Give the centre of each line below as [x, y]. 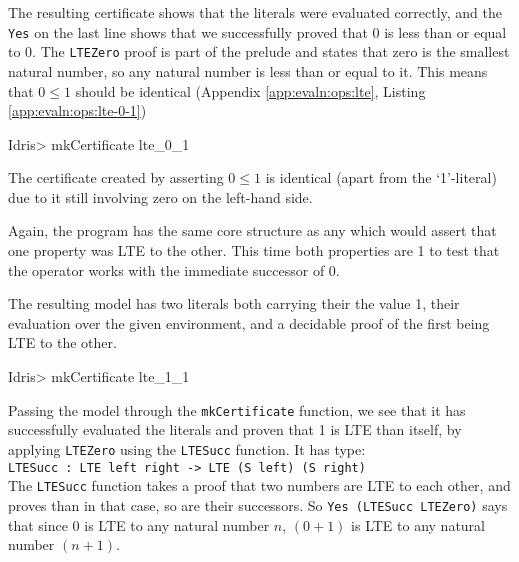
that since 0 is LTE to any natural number [139, 524]
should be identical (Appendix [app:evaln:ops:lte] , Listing [250, 90]
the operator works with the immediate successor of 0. [174, 269]
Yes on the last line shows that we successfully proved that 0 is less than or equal [257, 31]
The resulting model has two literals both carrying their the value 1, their [234, 303]
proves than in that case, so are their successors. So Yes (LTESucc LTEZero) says [258, 504]
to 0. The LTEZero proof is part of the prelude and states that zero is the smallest [259, 51]
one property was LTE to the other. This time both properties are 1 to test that [254, 250]
